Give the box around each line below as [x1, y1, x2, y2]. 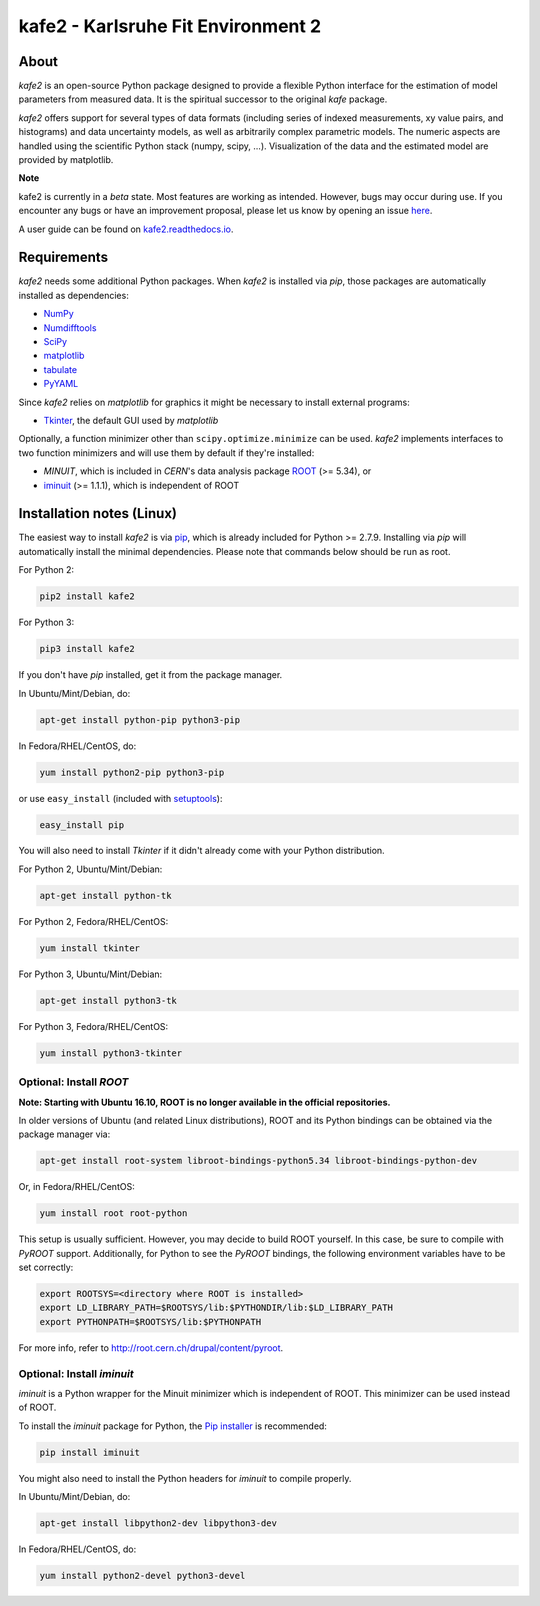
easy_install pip [39, 819, 125, 830]
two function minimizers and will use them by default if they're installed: [18, 446, 315, 459]
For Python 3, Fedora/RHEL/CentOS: [18, 1020, 169, 1032]
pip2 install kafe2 [39, 591, 135, 602]
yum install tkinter [39, 942, 140, 954]
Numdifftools [43, 321, 97, 334]
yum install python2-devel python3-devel [39, 1570, 246, 1581]
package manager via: [18, 1128, 111, 1140]
